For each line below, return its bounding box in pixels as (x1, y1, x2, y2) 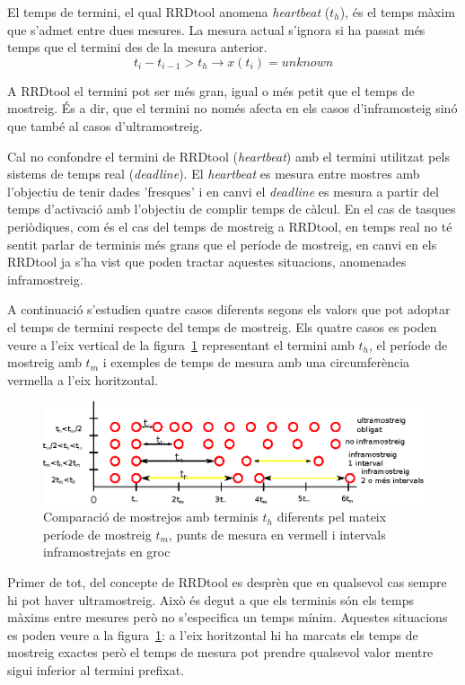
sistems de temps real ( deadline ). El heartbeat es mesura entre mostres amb (7, 164, 420, 183)
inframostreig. (7, 269, 83, 288)
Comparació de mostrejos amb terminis (43, 507, 259, 526)
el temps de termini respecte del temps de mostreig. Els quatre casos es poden (7, 317, 437, 336)
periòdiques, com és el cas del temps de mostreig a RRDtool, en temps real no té (7, 216, 452, 235)
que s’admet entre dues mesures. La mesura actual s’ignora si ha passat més (7, 20, 426, 39)
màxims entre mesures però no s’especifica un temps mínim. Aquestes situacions (7, 608, 448, 627)
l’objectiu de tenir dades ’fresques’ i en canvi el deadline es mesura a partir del (7, 181, 439, 200)
